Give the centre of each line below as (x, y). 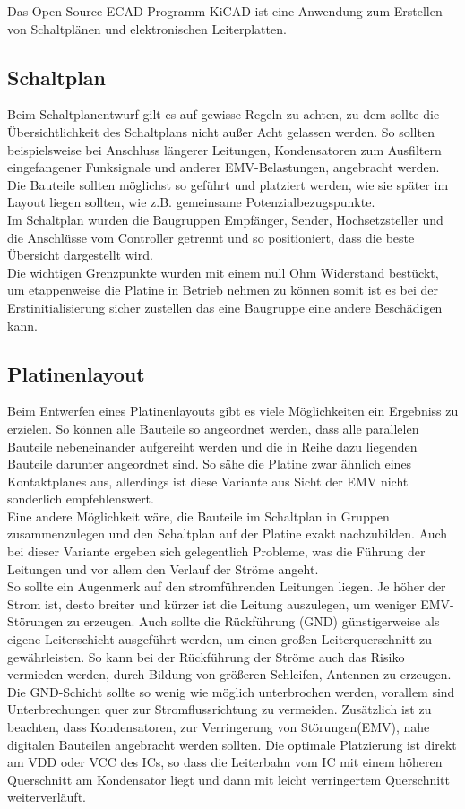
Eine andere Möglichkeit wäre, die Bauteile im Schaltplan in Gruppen (198, 516)
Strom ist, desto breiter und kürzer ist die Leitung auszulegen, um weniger (212, 603)
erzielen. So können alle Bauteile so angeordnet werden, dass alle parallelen (213, 428)
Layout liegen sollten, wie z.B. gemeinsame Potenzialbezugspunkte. (191, 202)
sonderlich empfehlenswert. (81, 499)
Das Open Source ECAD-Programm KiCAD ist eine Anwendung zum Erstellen (225, 11)
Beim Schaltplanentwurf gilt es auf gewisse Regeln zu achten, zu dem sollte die (224, 114)
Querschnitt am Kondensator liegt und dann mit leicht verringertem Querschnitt (228, 779)
